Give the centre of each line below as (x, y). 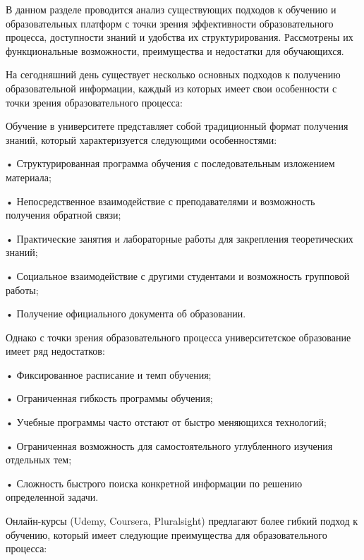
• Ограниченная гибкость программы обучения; (109, 398)
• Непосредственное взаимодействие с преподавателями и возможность (160, 201)
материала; (29, 177)
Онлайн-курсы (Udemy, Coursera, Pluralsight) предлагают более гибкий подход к (182, 521)
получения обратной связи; (63, 215)
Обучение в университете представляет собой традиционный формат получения (177, 126)
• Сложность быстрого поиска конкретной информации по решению (154, 483)
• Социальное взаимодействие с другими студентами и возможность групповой (178, 275)
